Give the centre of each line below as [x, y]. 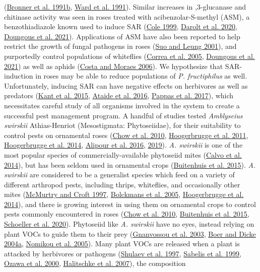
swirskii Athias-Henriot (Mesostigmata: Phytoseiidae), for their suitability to [122, 125]
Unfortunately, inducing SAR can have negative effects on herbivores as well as [126, 85]
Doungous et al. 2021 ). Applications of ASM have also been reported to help [122, 36]
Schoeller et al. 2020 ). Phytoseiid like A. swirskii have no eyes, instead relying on [129, 224]
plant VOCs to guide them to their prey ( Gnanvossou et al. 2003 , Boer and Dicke [130, 233]
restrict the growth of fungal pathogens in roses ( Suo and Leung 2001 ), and [120, 46]
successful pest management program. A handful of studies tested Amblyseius [123, 115]
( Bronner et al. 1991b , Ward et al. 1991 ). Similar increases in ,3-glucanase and [125, 7]
